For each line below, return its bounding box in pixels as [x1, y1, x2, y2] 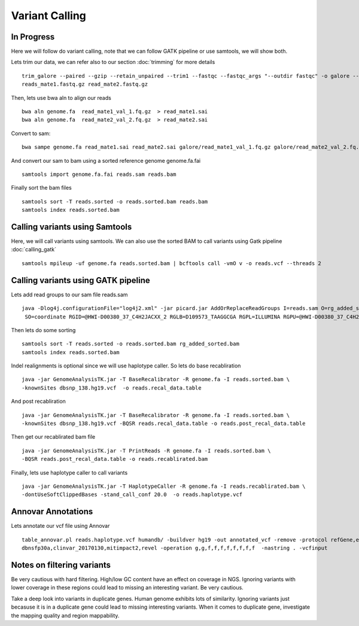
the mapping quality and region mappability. [11, 612, 120, 619]
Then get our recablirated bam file [11, 433, 96, 440]
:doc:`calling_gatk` [11, 246, 57, 253]
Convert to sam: [11, 129, 51, 137]
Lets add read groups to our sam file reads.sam [11, 291, 128, 298]
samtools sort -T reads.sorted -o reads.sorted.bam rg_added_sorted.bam [22, 341, 239, 347]
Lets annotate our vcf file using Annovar [11, 522, 110, 530]
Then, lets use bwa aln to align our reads [11, 94, 112, 101]
